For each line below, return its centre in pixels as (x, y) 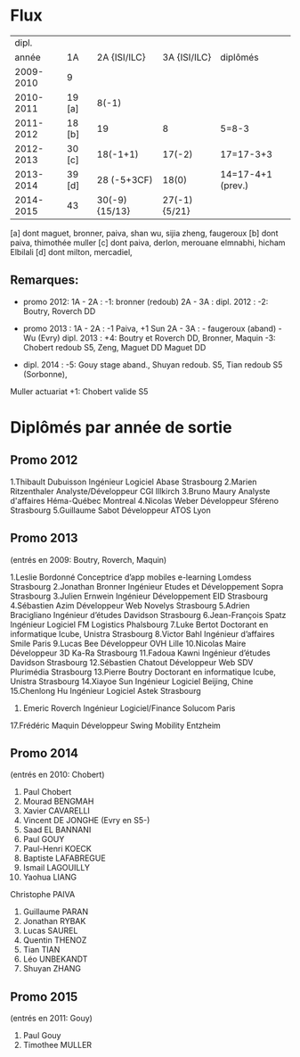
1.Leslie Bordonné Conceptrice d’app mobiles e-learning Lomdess (131, 577)
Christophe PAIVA (43, 895)
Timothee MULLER (57, 1045)
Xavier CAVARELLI (56, 811)
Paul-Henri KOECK (57, 849)
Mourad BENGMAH (58, 801)
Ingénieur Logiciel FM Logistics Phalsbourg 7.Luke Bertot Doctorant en (139, 624)
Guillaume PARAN (55, 912)
